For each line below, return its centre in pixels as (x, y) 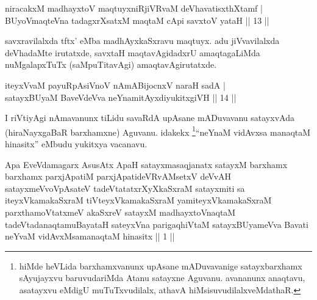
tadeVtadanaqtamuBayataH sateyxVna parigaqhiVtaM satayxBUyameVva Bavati (157, 224)
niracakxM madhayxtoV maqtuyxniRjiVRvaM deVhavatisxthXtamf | (134, 8)
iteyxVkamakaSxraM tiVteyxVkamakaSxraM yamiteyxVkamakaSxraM (138, 200)
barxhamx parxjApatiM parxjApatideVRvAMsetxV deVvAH (118, 176)
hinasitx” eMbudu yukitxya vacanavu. (76, 144)
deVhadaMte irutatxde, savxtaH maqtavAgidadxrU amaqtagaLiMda (133, 52)
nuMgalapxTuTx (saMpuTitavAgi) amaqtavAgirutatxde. (111, 64)
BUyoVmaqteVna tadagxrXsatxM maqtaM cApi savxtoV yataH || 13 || (137, 20)
